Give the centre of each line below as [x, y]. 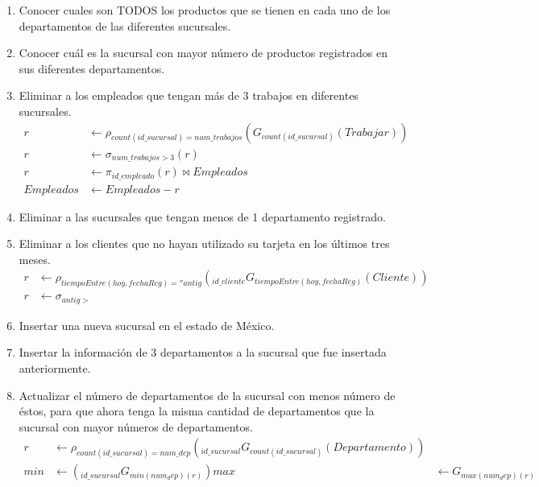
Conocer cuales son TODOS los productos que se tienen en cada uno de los [205, 10]
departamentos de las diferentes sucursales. [125, 25]
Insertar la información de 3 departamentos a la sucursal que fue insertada [203, 352]
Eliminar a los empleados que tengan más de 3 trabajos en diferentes [189, 95]
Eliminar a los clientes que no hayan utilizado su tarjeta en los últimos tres [204, 243]
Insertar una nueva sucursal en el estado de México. [147, 325]
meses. [35, 259]
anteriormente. [55, 367]
